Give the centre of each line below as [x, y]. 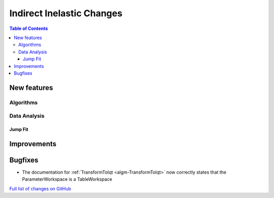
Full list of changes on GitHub [40, 188]
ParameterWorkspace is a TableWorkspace [67, 179]
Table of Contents [29, 28]
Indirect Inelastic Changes [66, 13]
